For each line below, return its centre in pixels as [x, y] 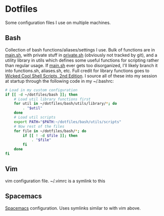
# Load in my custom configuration [41, 90]
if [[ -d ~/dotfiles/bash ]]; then [41, 95]
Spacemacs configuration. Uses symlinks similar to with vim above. [73, 208]
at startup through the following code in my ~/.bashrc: [59, 81]
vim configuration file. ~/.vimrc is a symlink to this [55, 181]
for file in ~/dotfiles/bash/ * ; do [50, 131]
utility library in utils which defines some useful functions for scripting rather [82, 60]
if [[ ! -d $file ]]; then [50, 136]
